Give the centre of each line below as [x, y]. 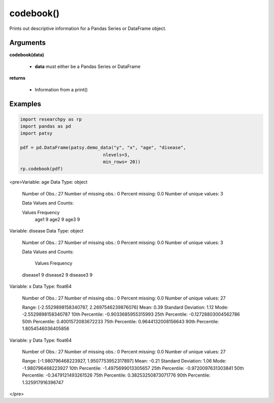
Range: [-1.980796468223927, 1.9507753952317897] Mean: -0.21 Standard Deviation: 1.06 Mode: [124, 361]
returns [17, 78]
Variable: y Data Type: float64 [41, 340]
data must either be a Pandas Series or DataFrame [88, 66]
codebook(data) [27, 55]
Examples [25, 104]
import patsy [36, 133]
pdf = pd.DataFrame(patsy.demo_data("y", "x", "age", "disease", [103, 148]
